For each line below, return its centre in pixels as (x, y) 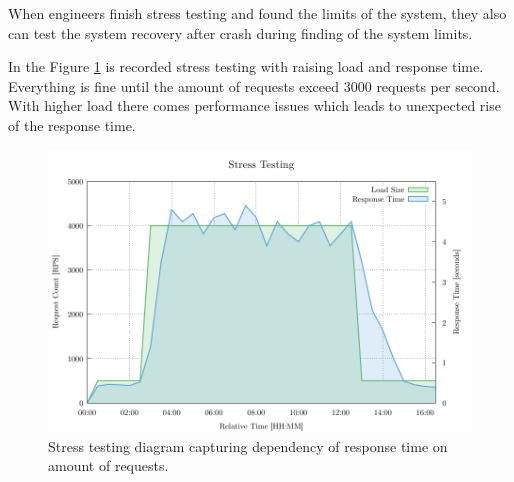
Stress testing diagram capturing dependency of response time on (248, 445)
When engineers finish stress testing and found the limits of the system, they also (257, 13)
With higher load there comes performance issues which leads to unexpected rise (254, 105)
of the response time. (72, 124)
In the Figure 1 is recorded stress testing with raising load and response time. (246, 66)
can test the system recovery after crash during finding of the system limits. (240, 32)
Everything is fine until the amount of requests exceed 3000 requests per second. (254, 85)
